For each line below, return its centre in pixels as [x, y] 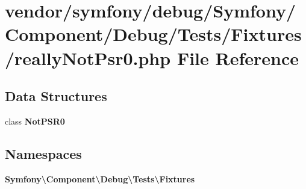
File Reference [238, 57]
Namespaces [43, 153]
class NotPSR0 [35, 121]
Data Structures [56, 96]
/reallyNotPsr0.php [88, 57]
